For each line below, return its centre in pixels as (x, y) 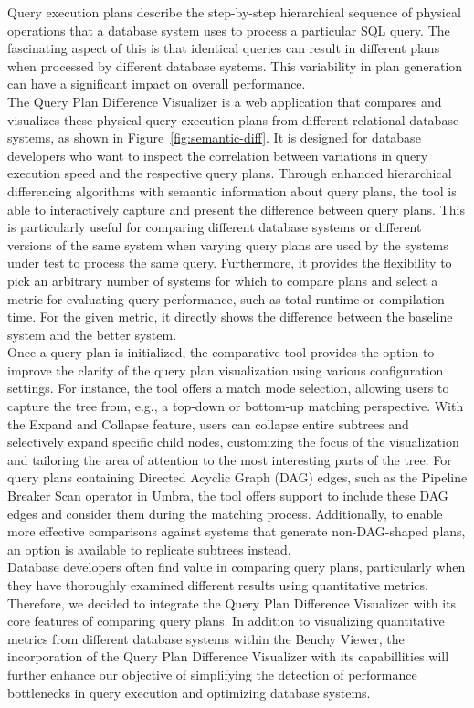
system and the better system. (92, 334)
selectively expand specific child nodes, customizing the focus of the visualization (233, 442)
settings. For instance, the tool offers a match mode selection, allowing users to (228, 388)
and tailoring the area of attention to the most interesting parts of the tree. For (230, 459)
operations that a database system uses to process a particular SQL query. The (229, 30)
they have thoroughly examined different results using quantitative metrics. (218, 585)
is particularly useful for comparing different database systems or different (215, 227)
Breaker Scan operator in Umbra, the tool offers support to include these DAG (228, 496)
